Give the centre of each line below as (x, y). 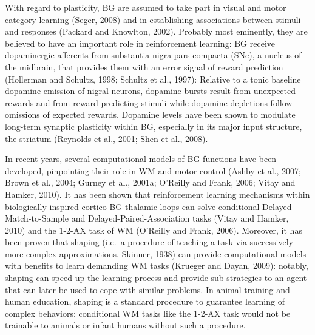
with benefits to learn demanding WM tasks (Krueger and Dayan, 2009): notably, (157, 266)
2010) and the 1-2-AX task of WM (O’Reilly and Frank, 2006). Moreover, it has (154, 230)
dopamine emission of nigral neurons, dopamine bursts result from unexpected (151, 91)
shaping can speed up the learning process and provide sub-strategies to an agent (156, 278)
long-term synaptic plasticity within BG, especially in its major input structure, (154, 126)
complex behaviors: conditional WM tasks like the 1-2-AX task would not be (148, 313)
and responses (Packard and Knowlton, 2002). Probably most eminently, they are (156, 31)
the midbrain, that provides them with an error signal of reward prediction (144, 66)
